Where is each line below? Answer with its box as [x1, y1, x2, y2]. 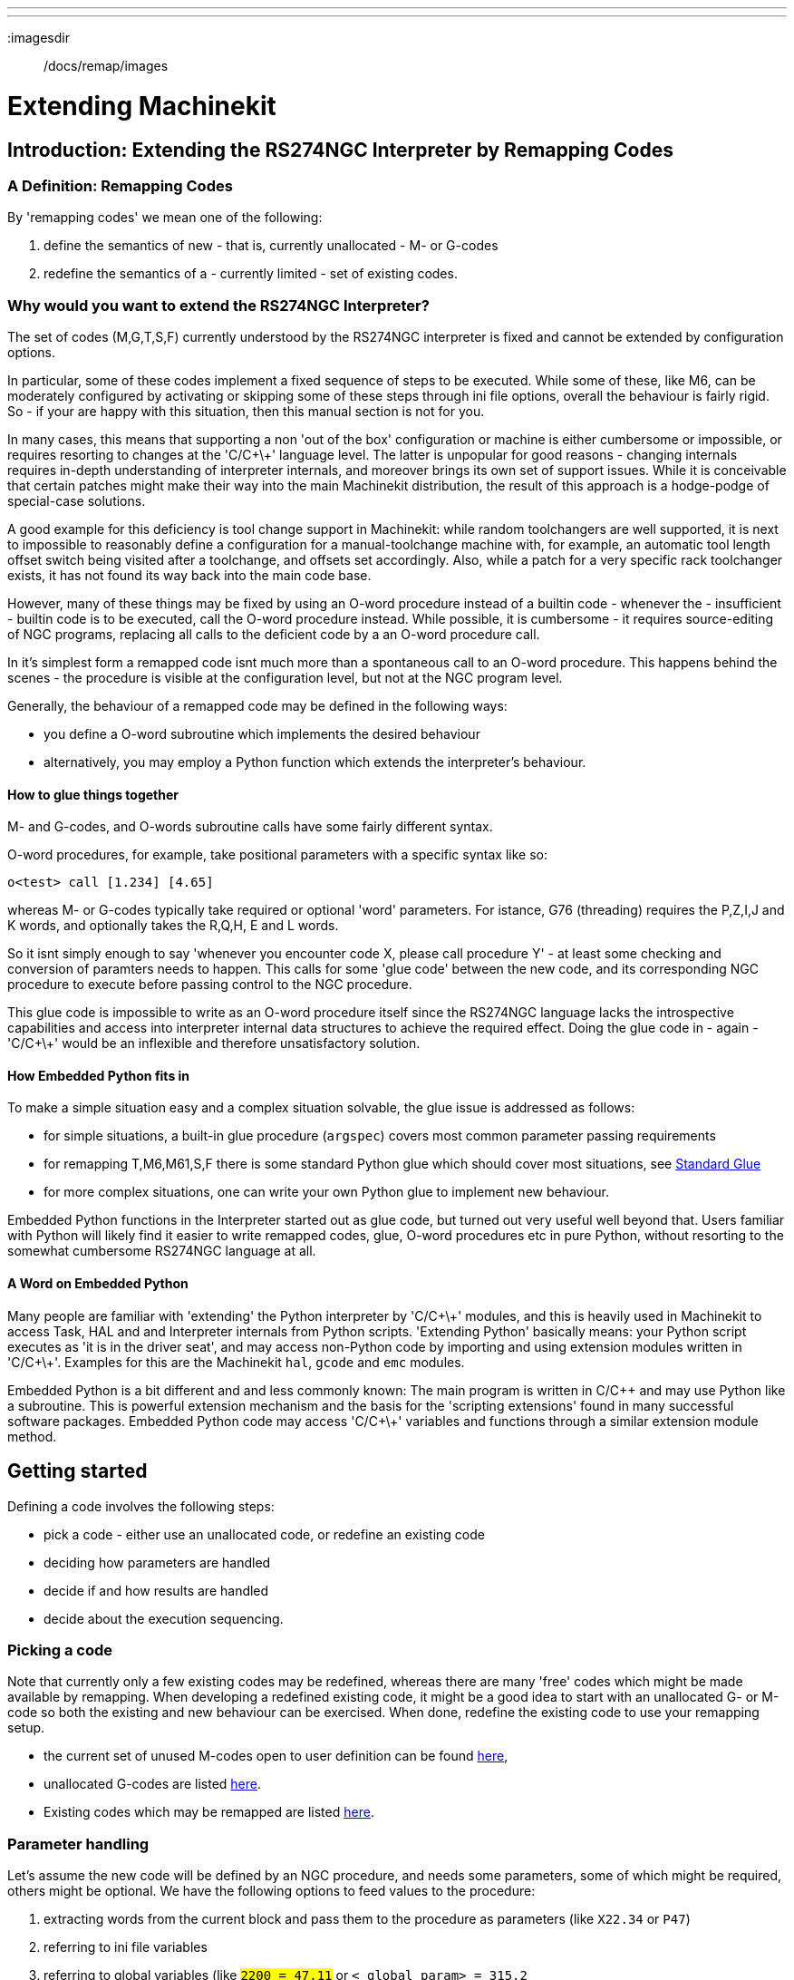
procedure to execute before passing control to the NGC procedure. [7, 976, 412, 993]
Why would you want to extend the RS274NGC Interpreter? [7, 296, 430, 315]
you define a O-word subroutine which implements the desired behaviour [44, 726, 480, 742]
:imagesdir [7, 30, 70, 45]
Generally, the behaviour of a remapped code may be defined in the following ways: [7, 698, 508, 714]
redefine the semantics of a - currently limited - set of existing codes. [44, 266, 458, 282]
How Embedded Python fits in [7, 1067, 190, 1083]
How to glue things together [7, 786, 179, 802]
